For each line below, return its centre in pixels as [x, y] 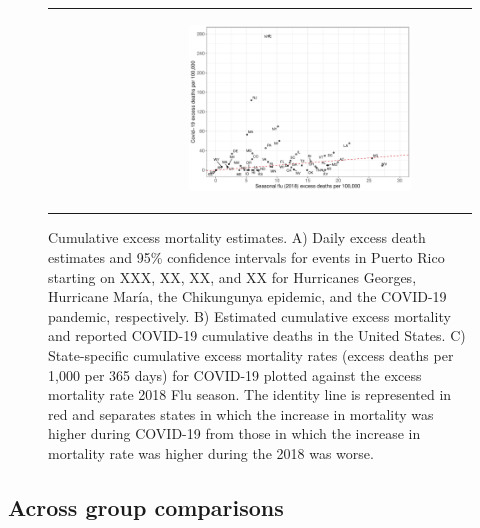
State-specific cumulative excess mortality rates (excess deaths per [251, 354]
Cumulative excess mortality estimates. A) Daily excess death [237, 237]
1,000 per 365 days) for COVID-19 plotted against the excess [235, 374]
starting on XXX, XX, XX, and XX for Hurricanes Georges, [232, 276]
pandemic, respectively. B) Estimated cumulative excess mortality [249, 315]
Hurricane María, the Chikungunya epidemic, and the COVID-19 [247, 296]
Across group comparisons [146, 506]
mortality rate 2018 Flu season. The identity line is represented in [250, 394]
